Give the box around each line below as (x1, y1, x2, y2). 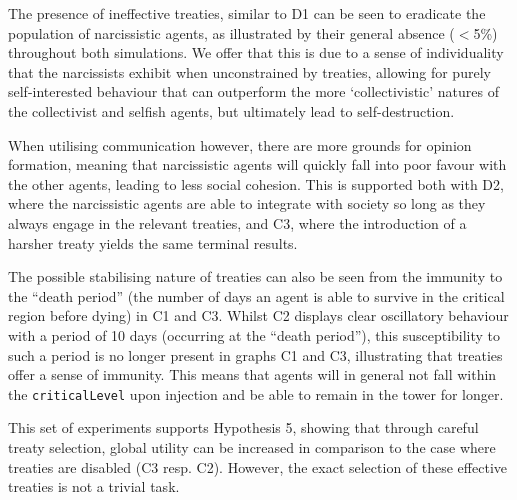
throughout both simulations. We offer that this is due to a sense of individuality (8, 42, 504, 63)
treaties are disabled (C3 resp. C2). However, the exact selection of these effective (8, 456, 507, 477)
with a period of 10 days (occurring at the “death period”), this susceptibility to (8, 324, 501, 345)
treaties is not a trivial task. (8, 476, 180, 497)
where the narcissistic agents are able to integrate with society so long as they (8, 193, 486, 214)
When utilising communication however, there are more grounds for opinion (8, 134, 472, 155)
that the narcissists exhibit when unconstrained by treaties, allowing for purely (8, 61, 491, 82)
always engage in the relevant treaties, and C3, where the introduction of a (8, 212, 467, 233)
